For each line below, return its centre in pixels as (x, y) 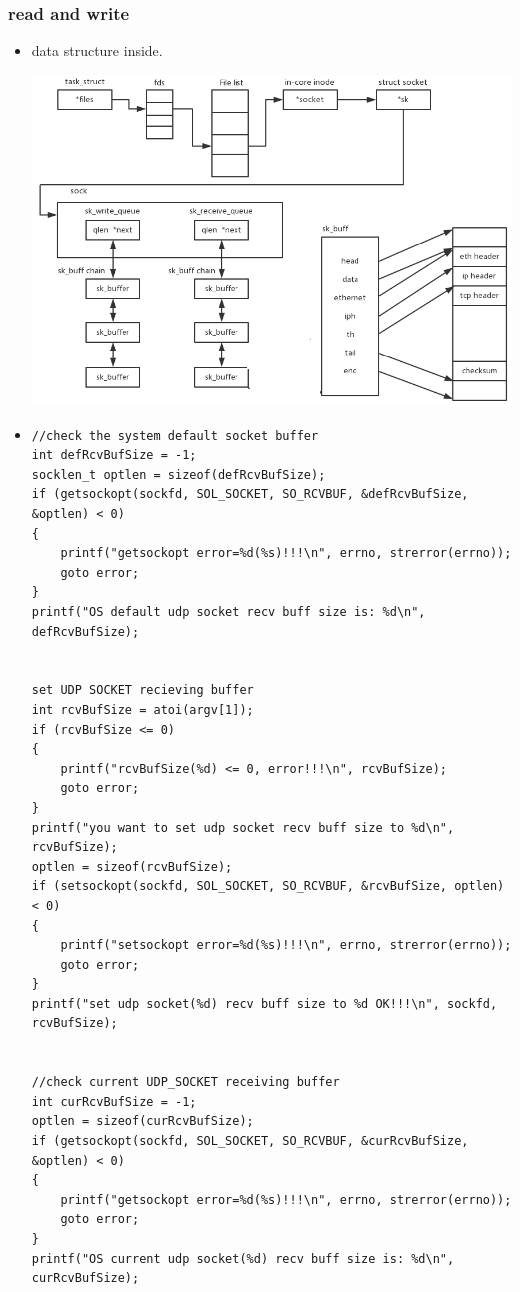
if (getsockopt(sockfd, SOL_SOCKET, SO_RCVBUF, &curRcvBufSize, (250, 1141)
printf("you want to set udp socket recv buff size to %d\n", (243, 827)
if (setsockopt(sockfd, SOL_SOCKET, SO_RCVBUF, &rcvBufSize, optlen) (268, 886)
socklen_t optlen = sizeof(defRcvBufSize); (178, 474)
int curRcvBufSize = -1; (114, 1101)
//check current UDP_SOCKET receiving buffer (185, 1082)
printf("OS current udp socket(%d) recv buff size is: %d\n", (243, 1258)
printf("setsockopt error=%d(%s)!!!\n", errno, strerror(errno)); (286, 945)
